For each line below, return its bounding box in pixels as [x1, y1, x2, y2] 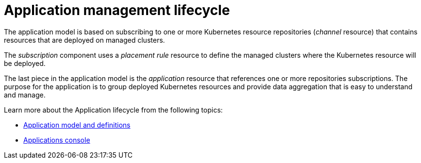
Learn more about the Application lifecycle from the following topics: [4, 105, 223, 114]
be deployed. [4, 59, 46, 67]
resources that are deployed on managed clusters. [4, 35, 165, 44]
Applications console [23, 135, 90, 144]
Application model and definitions [23, 120, 131, 129]
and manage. [4, 90, 46, 99]
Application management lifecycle [4, 2, 230, 18]
